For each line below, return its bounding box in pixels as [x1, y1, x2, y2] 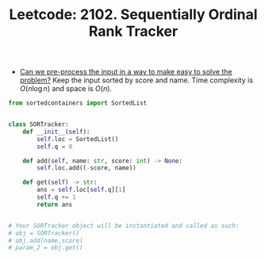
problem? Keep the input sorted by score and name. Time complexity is [19, 75, 254, 85]
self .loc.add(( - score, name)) [36, 164, 136, 172]
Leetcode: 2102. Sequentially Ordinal [9, 6, 258, 24]
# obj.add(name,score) [8, 236, 83, 245]
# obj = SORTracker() [8, 229, 80, 237]
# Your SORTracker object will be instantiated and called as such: [8, 222, 240, 230]
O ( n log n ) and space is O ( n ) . [19, 84, 113, 93]
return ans [36, 200, 73, 208]
